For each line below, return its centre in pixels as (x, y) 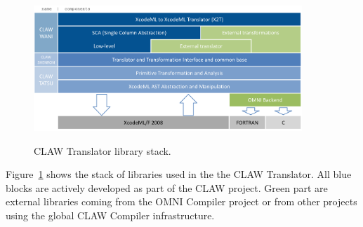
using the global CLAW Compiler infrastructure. (110, 215)
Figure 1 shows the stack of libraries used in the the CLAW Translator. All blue (179, 174)
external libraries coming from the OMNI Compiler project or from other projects (181, 201)
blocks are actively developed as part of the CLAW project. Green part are (167, 187)
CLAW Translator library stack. (103, 150)
